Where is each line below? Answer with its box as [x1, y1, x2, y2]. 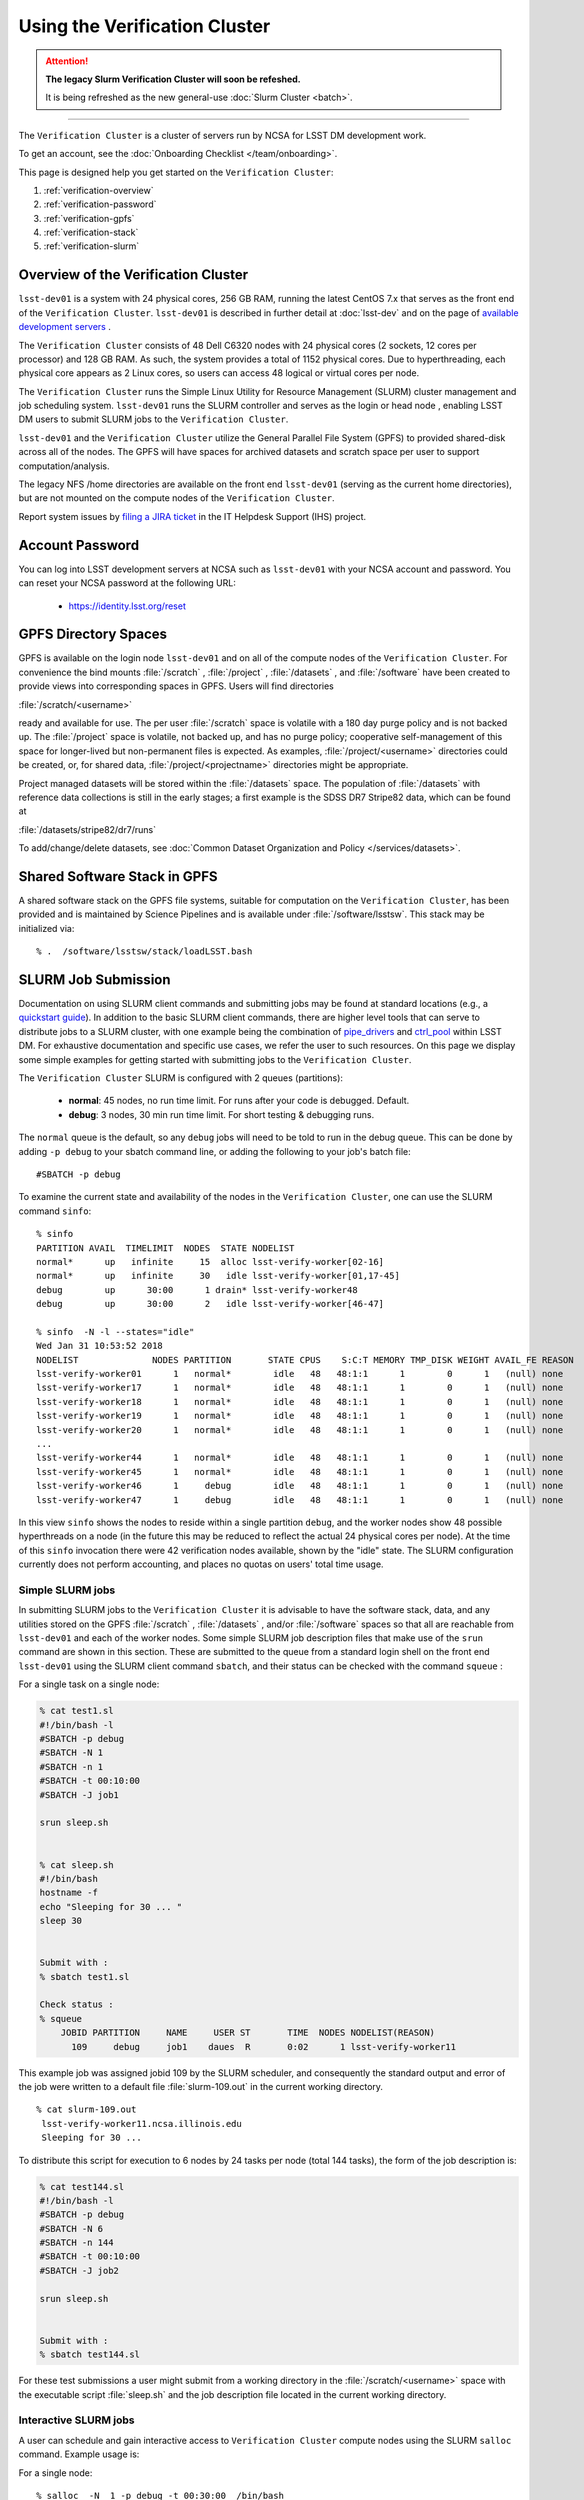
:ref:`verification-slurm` [43, 240, 140, 252]
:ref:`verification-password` [43, 198, 157, 210]
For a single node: [18, 2466, 93, 2479]
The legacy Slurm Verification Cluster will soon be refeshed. [45, 73, 302, 85]
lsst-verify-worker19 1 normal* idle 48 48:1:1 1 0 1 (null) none [36, 1410, 564, 1422]
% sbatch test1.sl [39, 1971, 130, 1982]
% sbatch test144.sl [39, 2349, 140, 2360]
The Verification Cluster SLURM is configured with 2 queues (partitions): [18, 1072, 344, 1084]
